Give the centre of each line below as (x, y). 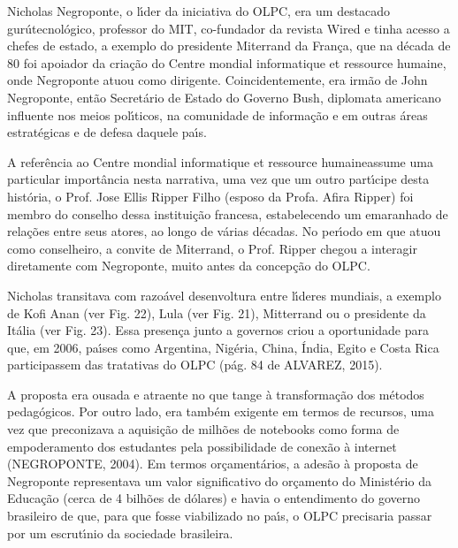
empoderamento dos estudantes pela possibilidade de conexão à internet (202, 446)
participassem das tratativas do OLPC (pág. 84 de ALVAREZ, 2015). (195, 365)
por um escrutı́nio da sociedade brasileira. (120, 533)
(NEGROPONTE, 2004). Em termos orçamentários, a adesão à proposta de (213, 464)
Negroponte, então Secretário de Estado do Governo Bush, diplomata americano (224, 97)
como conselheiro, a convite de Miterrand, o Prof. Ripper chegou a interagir (212, 248)
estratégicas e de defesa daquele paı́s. (107, 132)
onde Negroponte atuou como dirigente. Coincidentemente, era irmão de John (218, 80)
